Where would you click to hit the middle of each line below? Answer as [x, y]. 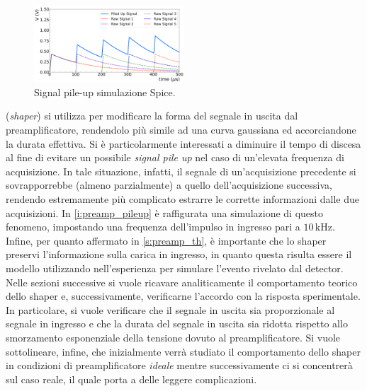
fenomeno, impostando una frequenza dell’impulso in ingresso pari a [153, 227]
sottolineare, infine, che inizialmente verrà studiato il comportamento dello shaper [183, 351]
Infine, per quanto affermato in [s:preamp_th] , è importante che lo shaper [166, 240]
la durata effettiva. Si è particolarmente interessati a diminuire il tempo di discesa [183, 143]
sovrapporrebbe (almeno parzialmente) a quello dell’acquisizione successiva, [169, 185]
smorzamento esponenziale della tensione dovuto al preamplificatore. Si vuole [173, 337]
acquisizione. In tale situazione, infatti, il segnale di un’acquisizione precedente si [181, 171]
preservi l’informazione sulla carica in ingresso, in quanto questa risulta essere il [179, 254]
